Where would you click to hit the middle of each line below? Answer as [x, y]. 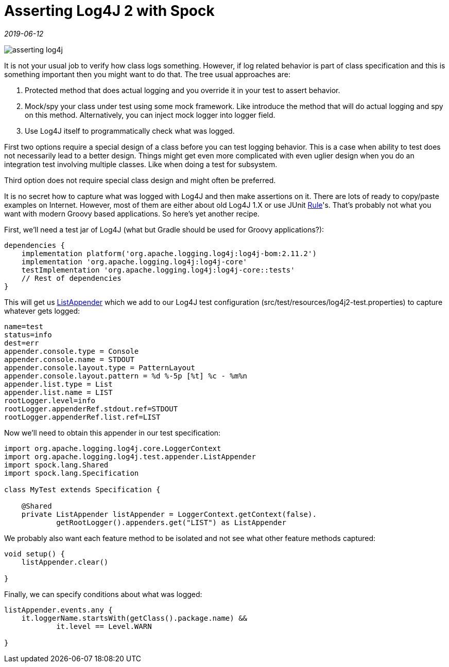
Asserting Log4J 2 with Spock [109, 11]
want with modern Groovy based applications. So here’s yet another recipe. [132, 213]
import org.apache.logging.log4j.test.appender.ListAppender [130, 456]
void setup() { [35, 554]
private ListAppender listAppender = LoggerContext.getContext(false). [169, 514]
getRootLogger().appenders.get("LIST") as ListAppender [171, 522]
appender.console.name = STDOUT [69, 359]
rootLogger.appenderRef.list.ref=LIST [82, 417]
